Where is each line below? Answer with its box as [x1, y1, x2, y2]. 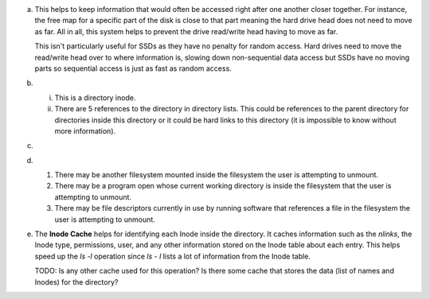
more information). [54, 126, 116, 135]
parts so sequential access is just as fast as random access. [34, 64, 233, 73]
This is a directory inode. [54, 92, 136, 103]
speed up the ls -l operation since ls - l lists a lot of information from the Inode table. [34, 251, 311, 261]
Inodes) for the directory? [34, 277, 119, 286]
